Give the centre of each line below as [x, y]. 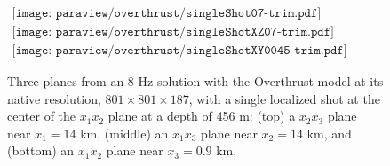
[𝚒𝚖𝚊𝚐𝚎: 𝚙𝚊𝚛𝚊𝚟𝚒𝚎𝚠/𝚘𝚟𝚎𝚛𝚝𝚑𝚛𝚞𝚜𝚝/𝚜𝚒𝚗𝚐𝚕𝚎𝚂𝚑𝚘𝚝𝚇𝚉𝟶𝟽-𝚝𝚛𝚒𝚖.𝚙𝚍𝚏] [173, 32]
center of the [42, 116]
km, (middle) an [124, 133]
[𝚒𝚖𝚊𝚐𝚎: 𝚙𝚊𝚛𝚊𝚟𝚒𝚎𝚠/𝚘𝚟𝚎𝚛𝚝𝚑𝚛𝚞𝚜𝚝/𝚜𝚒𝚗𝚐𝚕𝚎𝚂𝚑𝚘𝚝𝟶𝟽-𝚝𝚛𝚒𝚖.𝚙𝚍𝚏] [167, 14]
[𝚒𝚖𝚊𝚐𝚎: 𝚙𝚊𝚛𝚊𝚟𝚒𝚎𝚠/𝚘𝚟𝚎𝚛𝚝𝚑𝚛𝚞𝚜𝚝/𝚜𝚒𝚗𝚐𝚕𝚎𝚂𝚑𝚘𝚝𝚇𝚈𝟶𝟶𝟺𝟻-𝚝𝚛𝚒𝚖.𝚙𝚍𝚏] [179, 51]
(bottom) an [41, 150]
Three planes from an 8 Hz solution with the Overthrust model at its [195, 81]
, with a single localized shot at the [284, 98]
